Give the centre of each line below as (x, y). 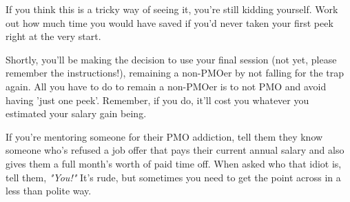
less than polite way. (49, 191)
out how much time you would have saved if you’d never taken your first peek (169, 22)
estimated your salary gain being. (76, 113)
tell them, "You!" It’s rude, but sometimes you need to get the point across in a (173, 177)
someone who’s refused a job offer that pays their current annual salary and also (175, 150)
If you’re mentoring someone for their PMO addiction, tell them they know (164, 136)
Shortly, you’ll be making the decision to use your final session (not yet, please (171, 59)
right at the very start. (53, 36)
